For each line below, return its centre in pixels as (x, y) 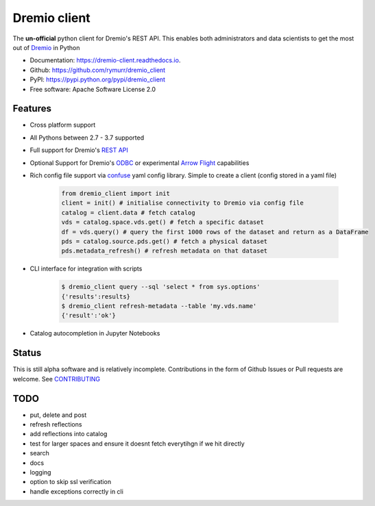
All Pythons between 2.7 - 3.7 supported (87, 138)
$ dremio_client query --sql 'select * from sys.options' (161, 287)
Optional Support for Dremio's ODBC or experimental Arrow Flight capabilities (140, 163)
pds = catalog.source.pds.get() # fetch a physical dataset (165, 241)
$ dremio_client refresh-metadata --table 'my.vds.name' (159, 306)
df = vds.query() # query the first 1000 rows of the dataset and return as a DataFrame (215, 232)
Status (27, 353)
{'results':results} (96, 296)
